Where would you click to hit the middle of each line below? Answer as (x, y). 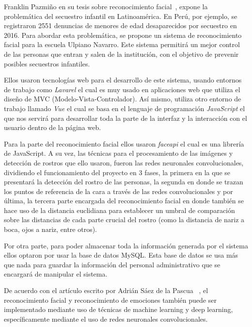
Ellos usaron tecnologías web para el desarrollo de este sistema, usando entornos (123, 80)
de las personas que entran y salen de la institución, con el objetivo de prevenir (121, 54)
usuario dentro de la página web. (53, 127)
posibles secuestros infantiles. (47, 63)
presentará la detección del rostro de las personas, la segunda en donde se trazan (124, 182)
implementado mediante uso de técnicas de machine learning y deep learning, (118, 309)
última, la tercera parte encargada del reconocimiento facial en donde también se (124, 201)
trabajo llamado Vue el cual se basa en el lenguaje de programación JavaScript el (125, 108)
